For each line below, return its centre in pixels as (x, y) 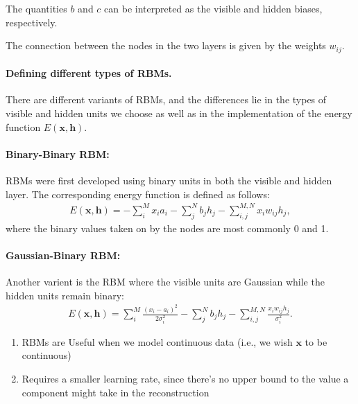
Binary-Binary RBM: (58, 153)
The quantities (36, 8)
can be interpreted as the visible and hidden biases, (213, 8)
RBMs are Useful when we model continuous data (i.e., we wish (157, 341)
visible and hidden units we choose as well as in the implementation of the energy (179, 113)
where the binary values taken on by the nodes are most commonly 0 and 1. (167, 228)
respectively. (32, 22)
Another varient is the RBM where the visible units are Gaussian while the (165, 281)
